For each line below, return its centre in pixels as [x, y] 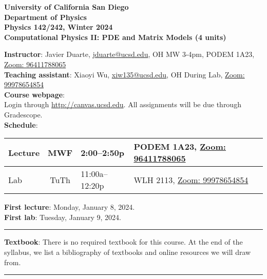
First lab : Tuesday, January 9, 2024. [63, 217]
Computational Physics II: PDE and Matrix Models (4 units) [115, 37]
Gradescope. [23, 114]
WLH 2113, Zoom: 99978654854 [191, 180]
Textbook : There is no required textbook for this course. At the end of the [123, 242]
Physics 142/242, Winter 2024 [59, 27]
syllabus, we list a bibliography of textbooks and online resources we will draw [128, 252]
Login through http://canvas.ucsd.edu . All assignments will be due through [123, 104]
